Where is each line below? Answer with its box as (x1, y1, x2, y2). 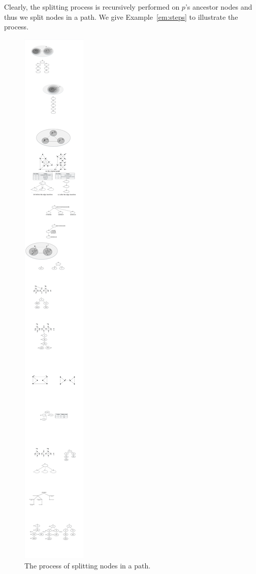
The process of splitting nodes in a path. (24, 560, 151, 571)
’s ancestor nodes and (185, 2, 252, 12)
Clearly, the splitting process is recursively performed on (4, 2, 180, 12)
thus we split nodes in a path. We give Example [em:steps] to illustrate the (4, 11, 238, 22)
